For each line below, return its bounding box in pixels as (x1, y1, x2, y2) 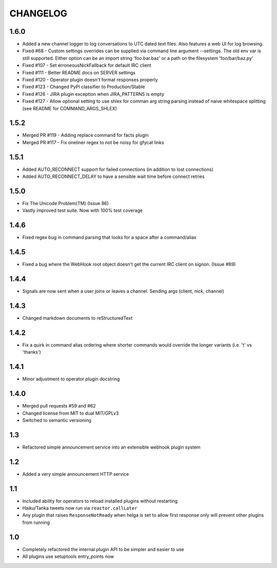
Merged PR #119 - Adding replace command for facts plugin (22, 132, 149, 138)
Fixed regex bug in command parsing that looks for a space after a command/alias (22, 234, 197, 240)
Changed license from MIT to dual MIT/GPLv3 (22, 410, 119, 416)
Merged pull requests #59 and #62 (22, 403, 96, 409)
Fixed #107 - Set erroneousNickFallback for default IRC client (22, 62, 151, 69)
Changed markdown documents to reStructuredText (22, 315, 133, 321)
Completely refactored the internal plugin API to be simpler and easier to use (22, 546, 184, 552)
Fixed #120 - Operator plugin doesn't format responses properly (22, 77, 159, 83)
